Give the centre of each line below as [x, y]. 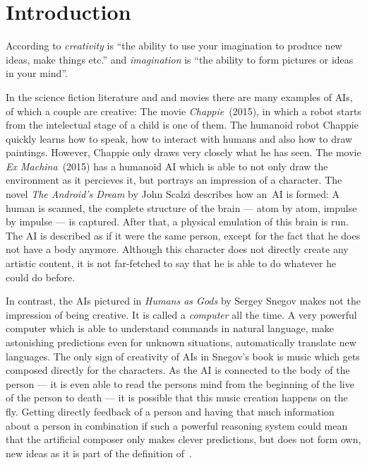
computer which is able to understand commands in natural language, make [170, 328]
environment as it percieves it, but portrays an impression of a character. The [174, 180]
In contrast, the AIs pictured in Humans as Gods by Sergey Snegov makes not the [183, 301]
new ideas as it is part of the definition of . [99, 453]
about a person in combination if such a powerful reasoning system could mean [177, 425]
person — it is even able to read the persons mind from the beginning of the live [180, 383]
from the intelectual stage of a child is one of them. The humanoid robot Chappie [182, 125]
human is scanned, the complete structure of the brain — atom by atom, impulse [181, 207]
